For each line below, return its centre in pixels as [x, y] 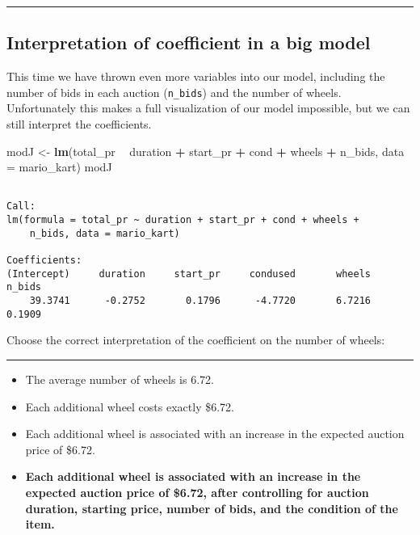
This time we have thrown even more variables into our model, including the [196, 76]
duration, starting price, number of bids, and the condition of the [212, 508]
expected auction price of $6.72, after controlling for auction [197, 492]
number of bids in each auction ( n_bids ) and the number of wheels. [174, 92]
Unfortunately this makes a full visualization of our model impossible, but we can [208, 108]
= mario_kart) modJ [59, 167]
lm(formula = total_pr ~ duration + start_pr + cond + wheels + [183, 220]
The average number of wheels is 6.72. [120, 379]
